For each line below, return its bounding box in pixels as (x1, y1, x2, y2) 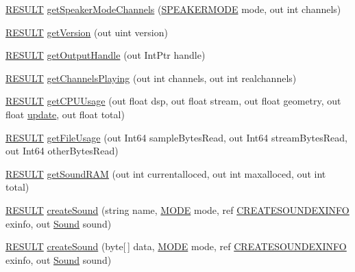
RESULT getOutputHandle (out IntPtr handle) (5, 48, 206, 62)
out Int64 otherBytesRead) (5, 144, 119, 158)
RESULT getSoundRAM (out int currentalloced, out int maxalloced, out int (5, 166, 326, 180)
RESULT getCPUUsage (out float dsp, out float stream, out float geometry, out (5, 94, 341, 108)
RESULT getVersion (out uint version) (5, 25, 168, 39)
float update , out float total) (5, 107, 125, 121)
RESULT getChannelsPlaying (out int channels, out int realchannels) (5, 70, 297, 85)
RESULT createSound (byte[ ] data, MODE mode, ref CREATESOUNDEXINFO (5, 239, 347, 254)
